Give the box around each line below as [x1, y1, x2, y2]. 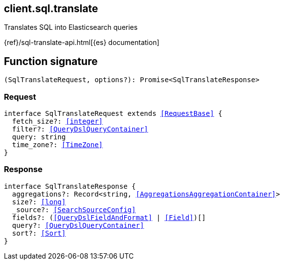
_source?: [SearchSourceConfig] [12, 205, 136, 214]
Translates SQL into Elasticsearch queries [4, 23, 138, 32]
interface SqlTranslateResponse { [4, 182, 136, 190]
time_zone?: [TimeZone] [12, 141, 103, 149]
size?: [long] [12, 198, 66, 206]
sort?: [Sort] [12, 229, 66, 237]
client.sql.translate [4, 2, 98, 15]
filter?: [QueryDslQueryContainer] [12, 125, 149, 133]
